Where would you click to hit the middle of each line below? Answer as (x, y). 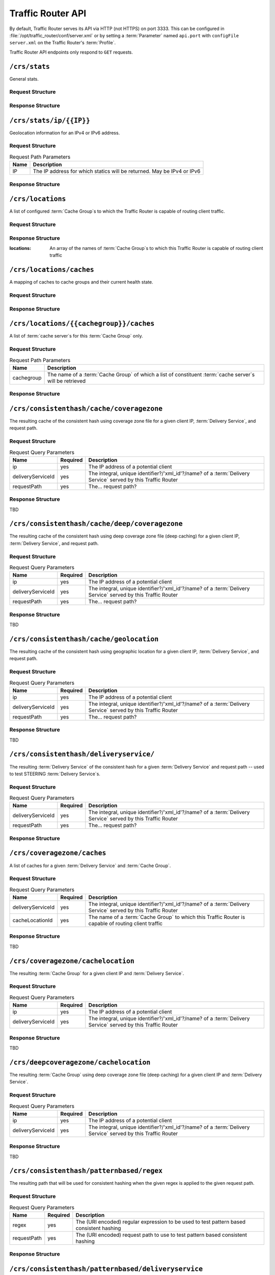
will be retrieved (66, 381)
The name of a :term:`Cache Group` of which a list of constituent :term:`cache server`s (151, 374)
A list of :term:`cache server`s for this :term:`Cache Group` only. (76, 336)
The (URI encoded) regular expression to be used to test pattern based (161, 1221)
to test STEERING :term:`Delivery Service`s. (55, 774)
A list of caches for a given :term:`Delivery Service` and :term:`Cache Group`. (90, 865)
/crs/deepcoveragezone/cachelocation (80, 1062)
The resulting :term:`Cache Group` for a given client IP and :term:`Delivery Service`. (97, 973)
